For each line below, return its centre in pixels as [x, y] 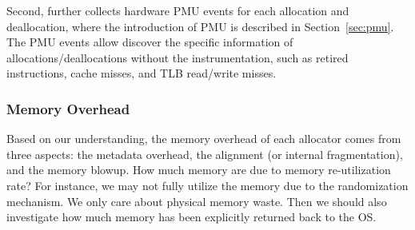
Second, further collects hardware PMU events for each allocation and [178, 10]
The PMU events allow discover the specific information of [150, 42]
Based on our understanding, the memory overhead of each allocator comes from [204, 139]
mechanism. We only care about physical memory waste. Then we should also [197, 201]
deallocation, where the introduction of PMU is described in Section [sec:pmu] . [200, 26]
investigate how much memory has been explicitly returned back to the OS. [192, 217]
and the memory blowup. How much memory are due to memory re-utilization [199, 170]
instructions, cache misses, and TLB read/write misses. [142, 73]
